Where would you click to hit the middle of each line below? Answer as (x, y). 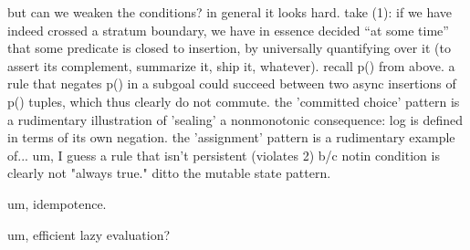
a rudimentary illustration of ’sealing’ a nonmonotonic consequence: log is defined (235, 119)
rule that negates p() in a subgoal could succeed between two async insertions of (232, 83)
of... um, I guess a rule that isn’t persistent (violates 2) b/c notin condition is (224, 155)
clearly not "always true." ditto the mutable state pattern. (169, 173)
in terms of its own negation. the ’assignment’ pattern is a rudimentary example (231, 137)
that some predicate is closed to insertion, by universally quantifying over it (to (229, 48)
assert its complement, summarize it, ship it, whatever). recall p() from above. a (231, 65)
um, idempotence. (57, 203)
